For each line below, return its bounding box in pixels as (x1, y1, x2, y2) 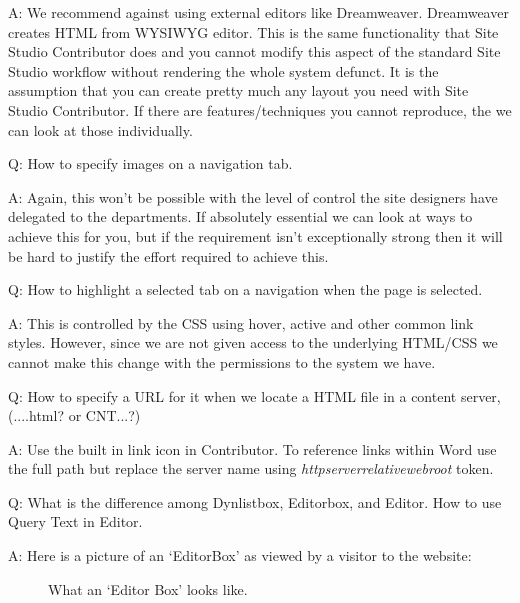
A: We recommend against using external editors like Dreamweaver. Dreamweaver (8, 2, 509, 22)
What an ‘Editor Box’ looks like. (48, 578, 248, 599)
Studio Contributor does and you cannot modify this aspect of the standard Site (8, 41, 501, 62)
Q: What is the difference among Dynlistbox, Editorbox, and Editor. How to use (8, 491, 502, 512)
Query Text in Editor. (8, 511, 143, 532)
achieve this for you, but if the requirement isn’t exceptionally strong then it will (8, 225, 503, 246)
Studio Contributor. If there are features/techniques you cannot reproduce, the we (8, 99, 512, 120)
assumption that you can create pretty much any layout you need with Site (8, 80, 469, 101)
